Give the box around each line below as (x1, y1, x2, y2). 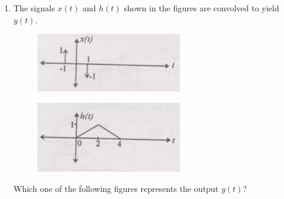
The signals (13, 2, 55, 14)
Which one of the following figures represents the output (13, 182, 219, 194)
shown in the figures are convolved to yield (124, 2, 279, 14)
